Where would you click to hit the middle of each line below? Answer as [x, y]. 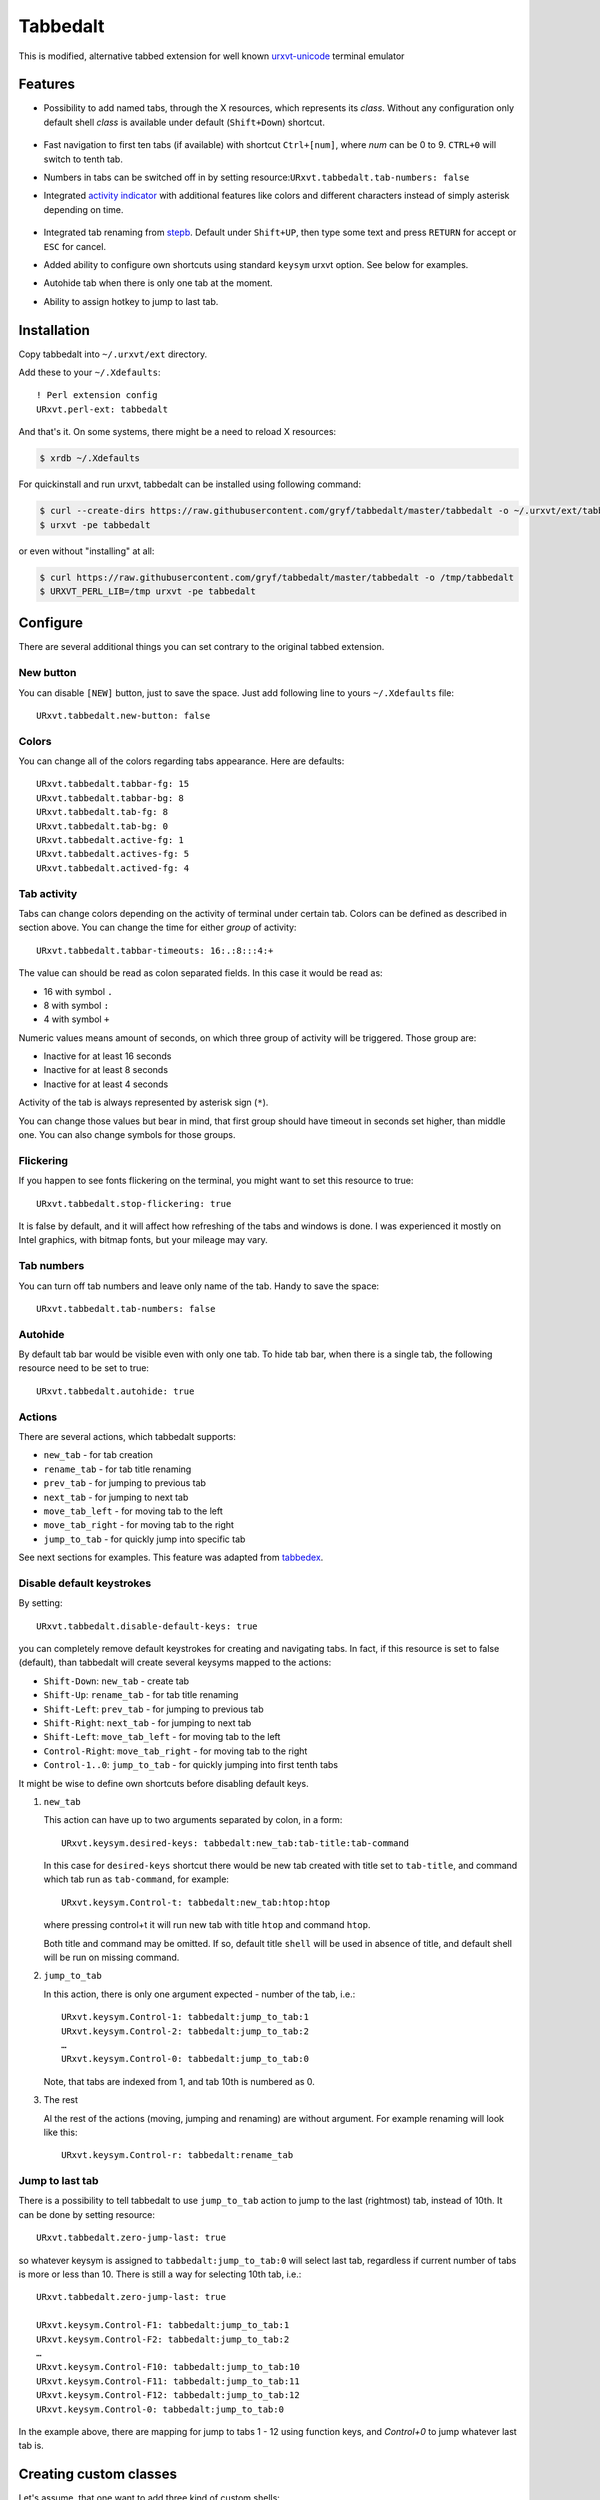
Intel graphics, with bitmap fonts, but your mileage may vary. [143, 1240]
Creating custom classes [97, 2474]
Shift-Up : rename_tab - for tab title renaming [141, 1695]
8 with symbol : [76, 1005]
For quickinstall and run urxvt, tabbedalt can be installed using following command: [190, 484]
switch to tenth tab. [83, 159]
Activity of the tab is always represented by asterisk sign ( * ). [143, 1102]
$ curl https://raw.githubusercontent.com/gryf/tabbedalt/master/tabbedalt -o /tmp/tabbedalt [277, 577]
